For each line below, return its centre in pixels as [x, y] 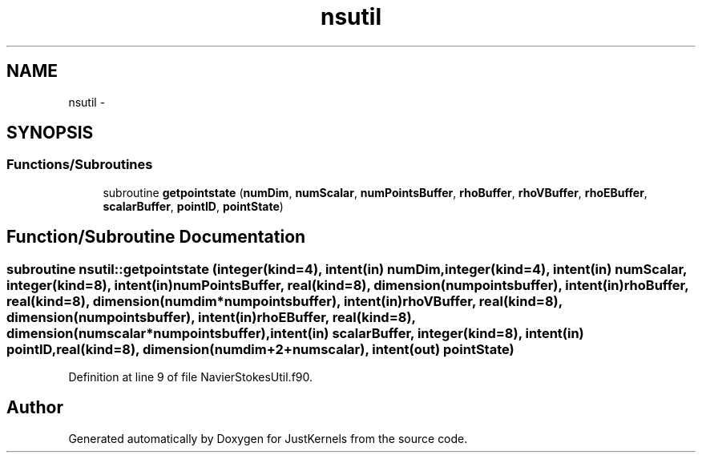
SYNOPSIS [50, 133]
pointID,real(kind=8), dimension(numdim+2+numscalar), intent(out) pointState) [260, 349]
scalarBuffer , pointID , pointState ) [193, 206]
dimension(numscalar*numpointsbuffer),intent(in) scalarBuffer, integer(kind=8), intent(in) [295, 333]
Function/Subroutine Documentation [156, 237]
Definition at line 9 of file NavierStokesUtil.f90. [191, 377]
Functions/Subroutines [80, 165]
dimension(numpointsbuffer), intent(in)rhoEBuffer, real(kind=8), [211, 317]
